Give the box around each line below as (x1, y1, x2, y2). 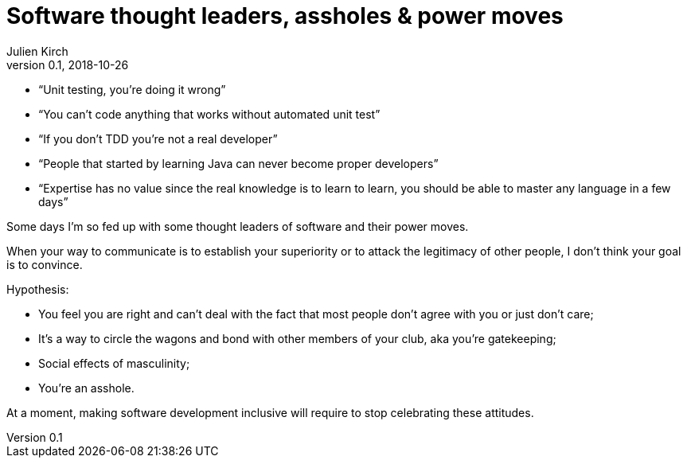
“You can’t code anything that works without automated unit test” (38, 107, 381, 121)
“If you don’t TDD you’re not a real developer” (38, 131, 278, 146)
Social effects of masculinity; (38, 356, 190, 370)
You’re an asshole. (38, 380, 135, 395)
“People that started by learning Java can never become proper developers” (38, 156, 439, 170)
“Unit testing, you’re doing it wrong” (38, 82, 226, 96)
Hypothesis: (6, 282, 69, 296)
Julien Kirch (6, 44, 68, 58)
